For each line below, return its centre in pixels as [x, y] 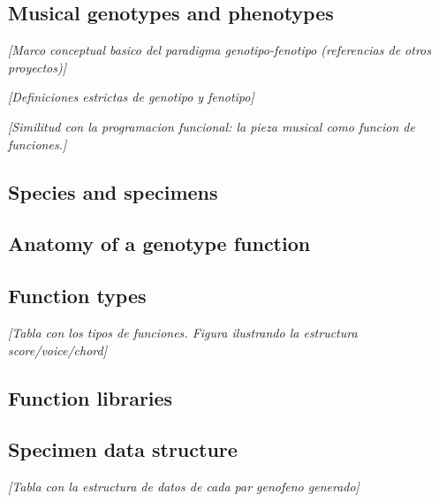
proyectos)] [38, 67]
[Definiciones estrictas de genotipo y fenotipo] [131, 97]
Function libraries [91, 397]
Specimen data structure [123, 449]
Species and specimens [113, 191]
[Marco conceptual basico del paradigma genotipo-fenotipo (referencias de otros [219, 50]
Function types [77, 296]
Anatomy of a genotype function [159, 243]
